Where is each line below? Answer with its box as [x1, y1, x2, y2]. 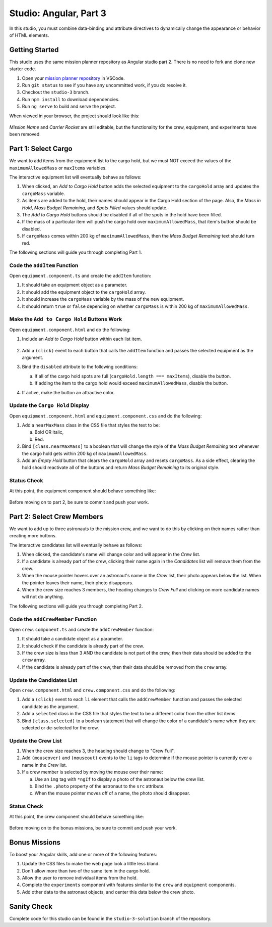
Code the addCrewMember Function [9, 616, 97, 623]
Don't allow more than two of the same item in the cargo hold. [22, 867, 151, 874]
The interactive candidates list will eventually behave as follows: [9, 542, 143, 548]
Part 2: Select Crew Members [9, 512, 103, 521]
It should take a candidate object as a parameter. [22, 636, 123, 642]
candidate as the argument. [22, 703, 79, 710]
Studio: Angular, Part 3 [9, 8, 107, 19]
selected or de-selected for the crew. [22, 724, 99, 730]
